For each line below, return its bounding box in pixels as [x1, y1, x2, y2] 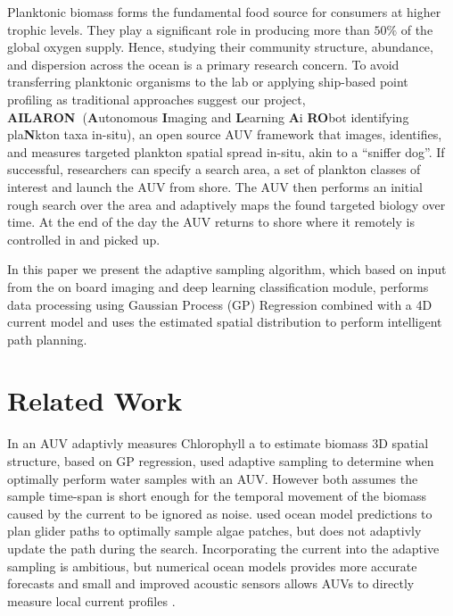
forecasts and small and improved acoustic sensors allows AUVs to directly [7, 574, 415, 593]
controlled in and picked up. [7, 229, 161, 248]
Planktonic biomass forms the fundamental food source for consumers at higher [7, 3, 441, 21]
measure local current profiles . [7, 591, 176, 610]
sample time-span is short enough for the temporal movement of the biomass [7, 487, 426, 505]
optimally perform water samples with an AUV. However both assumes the [7, 469, 418, 487]
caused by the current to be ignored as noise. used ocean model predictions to [7, 504, 432, 522]
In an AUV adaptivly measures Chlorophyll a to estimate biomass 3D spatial [7, 434, 429, 453]
